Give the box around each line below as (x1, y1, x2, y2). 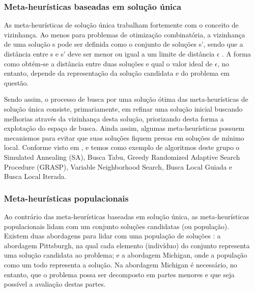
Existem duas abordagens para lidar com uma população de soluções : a (4, 231, 221, 241)
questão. (4, 77, 29, 88)
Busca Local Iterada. (4, 171, 66, 181)
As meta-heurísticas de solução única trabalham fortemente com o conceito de (4, 20, 239, 30)
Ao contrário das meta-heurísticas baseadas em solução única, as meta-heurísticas (4, 211, 249, 221)
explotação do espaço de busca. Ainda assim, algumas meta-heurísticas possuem (4, 123, 245, 133)
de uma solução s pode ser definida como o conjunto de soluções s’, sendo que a (4, 39, 243, 49)
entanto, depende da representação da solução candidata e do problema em (4, 68, 230, 78)
